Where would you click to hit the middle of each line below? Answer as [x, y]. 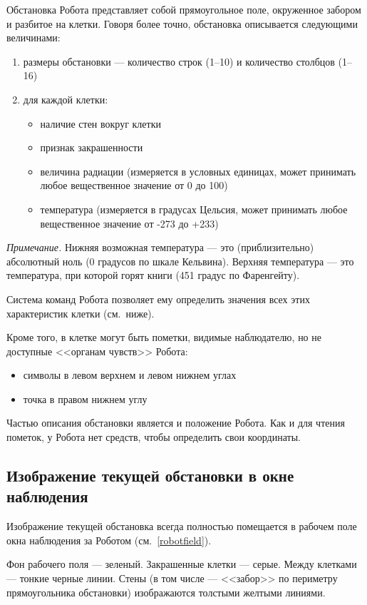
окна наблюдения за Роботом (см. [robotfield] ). [109, 540]
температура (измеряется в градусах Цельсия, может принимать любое [194, 209]
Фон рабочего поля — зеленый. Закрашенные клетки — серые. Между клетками [182, 564]
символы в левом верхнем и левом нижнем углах [130, 375]
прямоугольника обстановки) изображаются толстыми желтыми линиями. [166, 592]
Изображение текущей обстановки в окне [150, 476]
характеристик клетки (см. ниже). [81, 313]
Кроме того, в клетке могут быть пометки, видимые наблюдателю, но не [164, 337]
